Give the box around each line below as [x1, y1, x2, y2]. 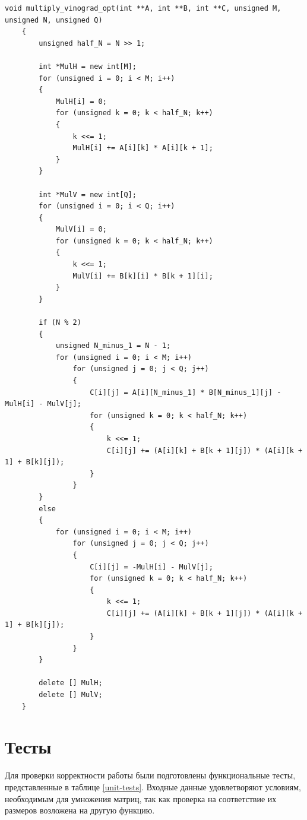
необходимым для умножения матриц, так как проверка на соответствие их [5, 792, 277, 805]
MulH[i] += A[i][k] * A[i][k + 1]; [72, 144, 213, 153]
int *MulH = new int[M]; [39, 62, 137, 71]
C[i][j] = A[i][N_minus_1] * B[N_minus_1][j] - [90, 388, 281, 397]
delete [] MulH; [39, 679, 103, 688]
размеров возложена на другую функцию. [5, 804, 155, 816]
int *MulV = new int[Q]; [39, 190, 137, 199]
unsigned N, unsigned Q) [5, 15, 103, 24]
